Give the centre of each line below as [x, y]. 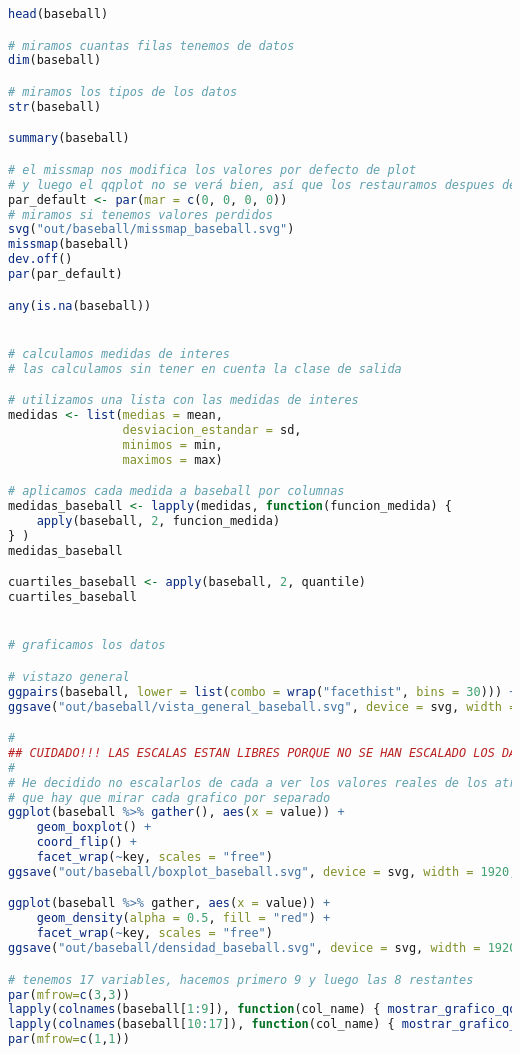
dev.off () [40, 259]
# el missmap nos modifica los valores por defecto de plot [212, 169]
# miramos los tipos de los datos [123, 91]
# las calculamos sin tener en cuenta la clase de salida [205, 368]
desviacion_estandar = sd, [212, 429]
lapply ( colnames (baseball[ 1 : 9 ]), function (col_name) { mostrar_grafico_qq [262, 1009]
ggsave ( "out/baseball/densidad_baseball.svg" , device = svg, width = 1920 [262, 948]
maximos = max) [172, 459]
